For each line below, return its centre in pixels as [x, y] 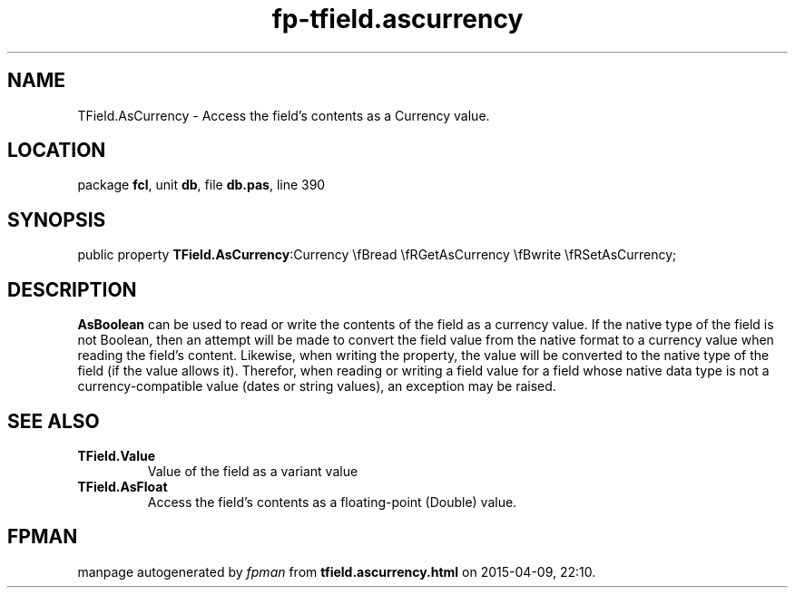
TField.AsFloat [123, 486]
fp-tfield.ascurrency [397, 19]
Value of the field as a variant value [253, 471]
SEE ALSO [54, 421]
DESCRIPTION [72, 289]
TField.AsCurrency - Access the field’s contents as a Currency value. [284, 115]
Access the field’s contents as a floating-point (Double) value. [332, 502]
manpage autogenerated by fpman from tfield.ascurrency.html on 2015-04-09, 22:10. [337, 571]
